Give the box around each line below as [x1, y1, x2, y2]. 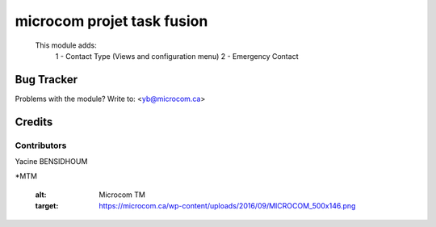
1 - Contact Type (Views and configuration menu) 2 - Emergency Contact [55, 51, 299, 61]
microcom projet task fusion [15, 12, 208, 30]
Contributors [15, 140, 67, 151]
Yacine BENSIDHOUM [15, 157, 88, 166]
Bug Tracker [15, 73, 78, 86]
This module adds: [35, 40, 97, 50]
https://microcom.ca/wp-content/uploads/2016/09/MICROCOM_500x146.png [99, 201, 356, 211]
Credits [15, 115, 53, 128]
